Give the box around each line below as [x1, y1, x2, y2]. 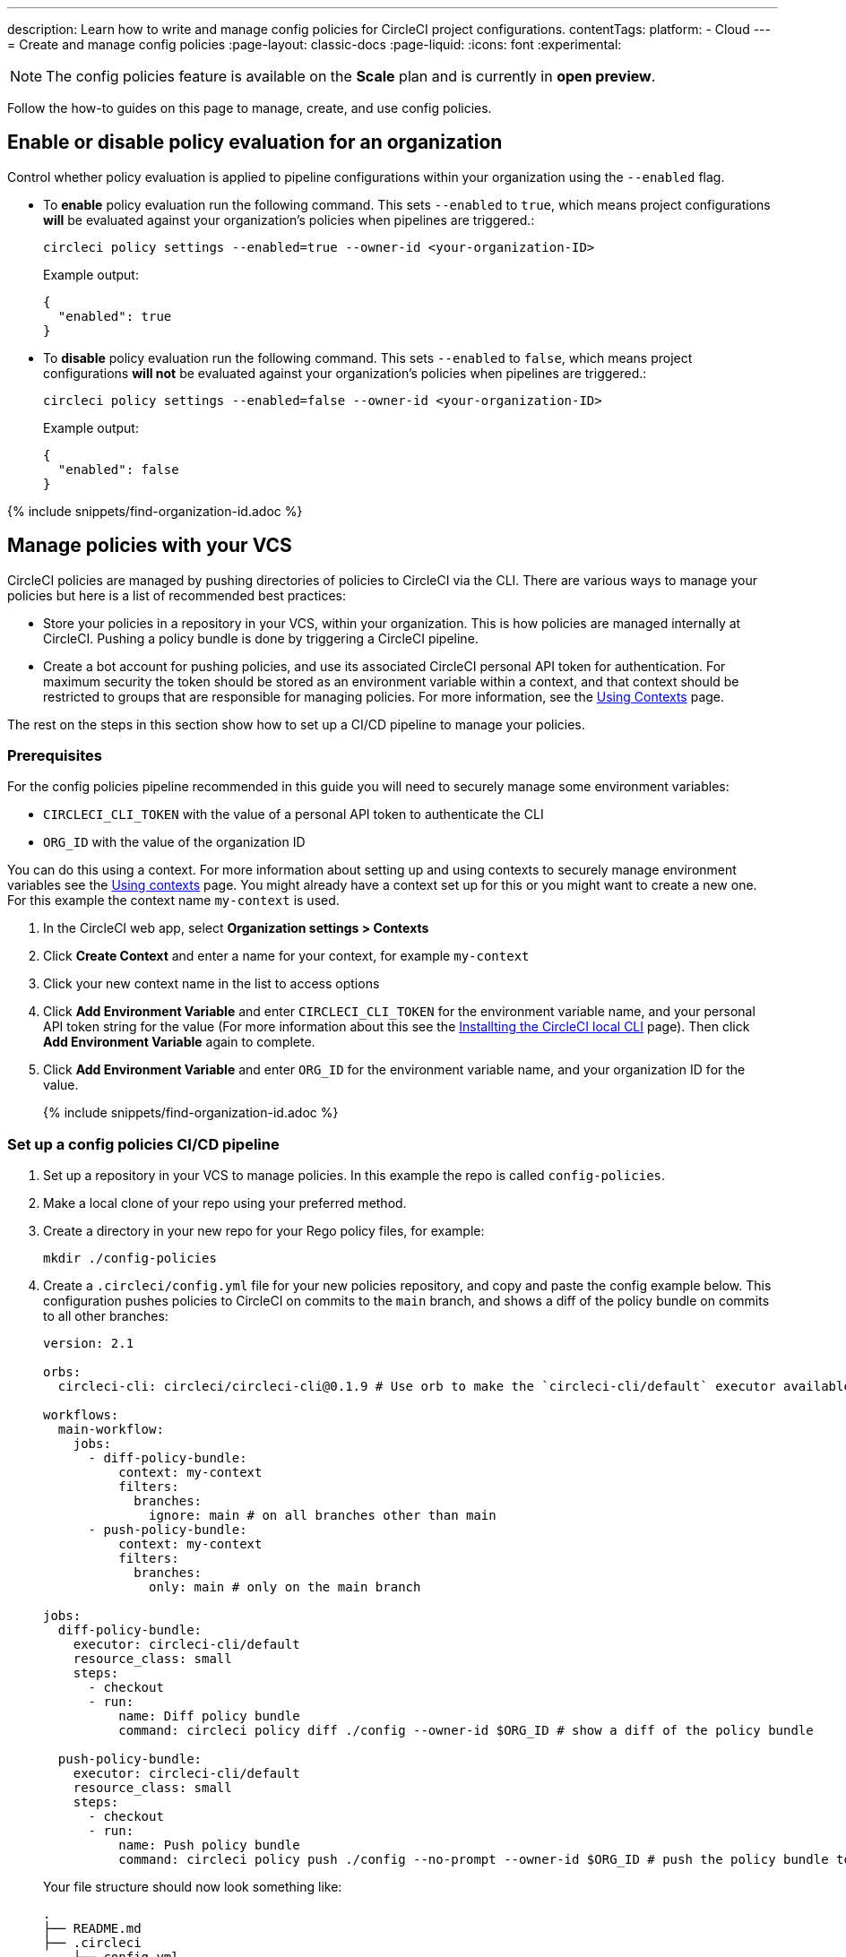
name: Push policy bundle [118, 1838, 300, 1853]
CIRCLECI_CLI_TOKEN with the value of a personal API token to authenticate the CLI [43, 806, 544, 823]
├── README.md [43, 1921, 142, 1936]
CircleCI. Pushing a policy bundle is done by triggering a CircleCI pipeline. [43, 630, 479, 646]
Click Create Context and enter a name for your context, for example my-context [43, 948, 530, 964]
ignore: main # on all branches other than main [149, 1508, 496, 1523]
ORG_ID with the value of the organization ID [43, 834, 306, 850]
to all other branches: [43, 1308, 168, 1324]
